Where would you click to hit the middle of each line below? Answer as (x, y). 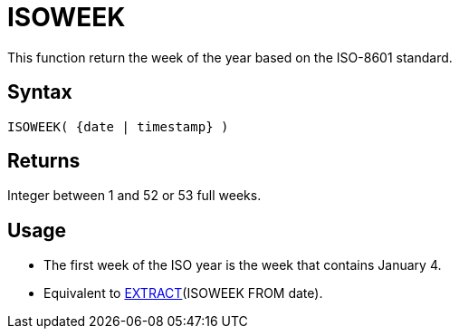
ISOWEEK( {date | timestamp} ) (118, 126)
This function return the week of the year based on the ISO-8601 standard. (230, 57)
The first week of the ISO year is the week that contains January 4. (243, 265)
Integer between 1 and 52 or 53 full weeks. (134, 196)
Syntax (40, 92)
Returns (44, 161)
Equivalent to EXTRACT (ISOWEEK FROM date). (183, 293)
